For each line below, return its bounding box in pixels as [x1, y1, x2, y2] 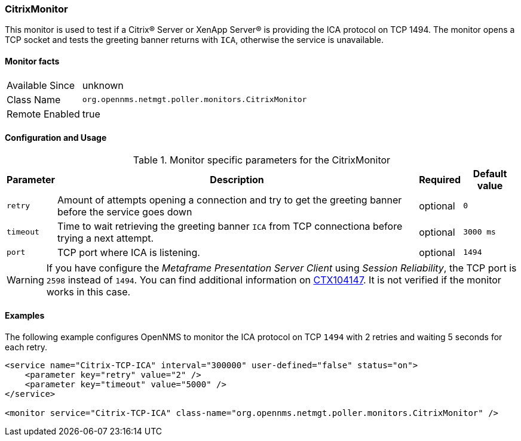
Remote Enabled [7, 107, 80, 120]
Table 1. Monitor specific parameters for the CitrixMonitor [133, 153, 391, 166]
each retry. [5, 342, 47, 353]
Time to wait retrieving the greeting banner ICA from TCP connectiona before [57, 220, 403, 232]
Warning [7, 273, 44, 286]
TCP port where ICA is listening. [57, 246, 200, 258]
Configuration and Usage [5, 132, 107, 143]
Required [419, 173, 461, 186]
